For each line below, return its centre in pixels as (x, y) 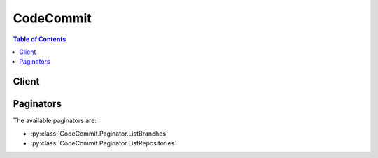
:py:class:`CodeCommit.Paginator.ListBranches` (99, 134)
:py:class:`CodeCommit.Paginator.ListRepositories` (104, 143)
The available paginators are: (55, 121)
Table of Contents (40, 39)
